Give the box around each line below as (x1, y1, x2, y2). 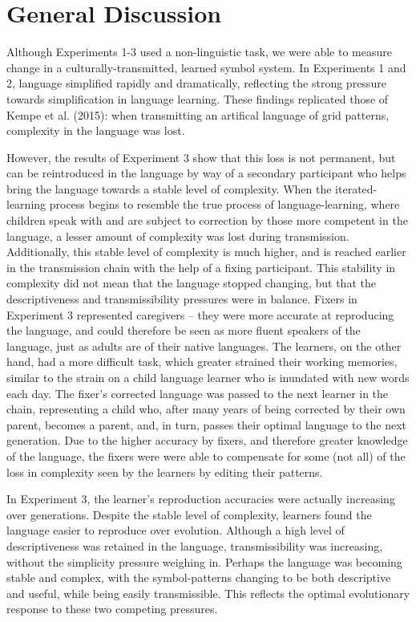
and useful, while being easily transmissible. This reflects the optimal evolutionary (6, 584, 410, 601)
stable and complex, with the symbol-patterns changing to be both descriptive (6, 569, 391, 586)
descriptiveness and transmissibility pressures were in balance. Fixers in (6, 291, 357, 307)
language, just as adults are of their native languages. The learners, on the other (6, 337, 402, 354)
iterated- (335, 180, 378, 197)
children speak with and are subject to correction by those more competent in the (6, 212, 408, 229)
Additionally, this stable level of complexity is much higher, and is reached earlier (6, 243, 406, 260)
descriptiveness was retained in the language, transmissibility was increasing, (6, 537, 383, 554)
